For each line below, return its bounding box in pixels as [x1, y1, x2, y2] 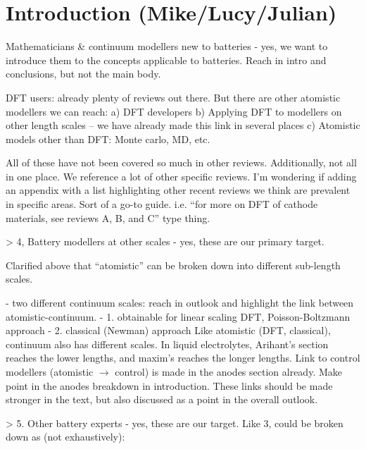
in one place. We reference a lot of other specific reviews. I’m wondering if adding [6, 168, 357, 183]
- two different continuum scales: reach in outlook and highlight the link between [6, 295, 354, 310]
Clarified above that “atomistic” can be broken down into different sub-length [6, 257, 341, 272]
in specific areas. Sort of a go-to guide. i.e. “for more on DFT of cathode [6, 197, 318, 211]
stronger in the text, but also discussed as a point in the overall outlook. [6, 392, 318, 407]
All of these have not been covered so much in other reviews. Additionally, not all [6, 155, 357, 170]
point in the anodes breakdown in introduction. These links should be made [6, 378, 333, 393]
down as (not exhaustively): [6, 429, 125, 444]
